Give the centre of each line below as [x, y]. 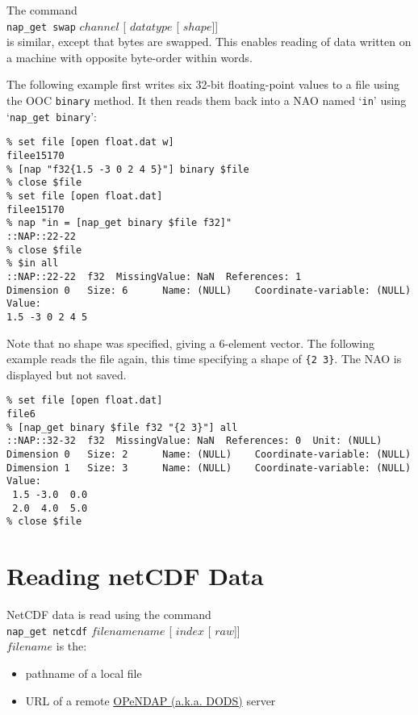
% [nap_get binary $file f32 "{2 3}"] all [122, 427]
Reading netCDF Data [135, 576]
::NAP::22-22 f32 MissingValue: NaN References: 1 [154, 276]
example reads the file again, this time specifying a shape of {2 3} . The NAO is [204, 359]
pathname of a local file [84, 673]
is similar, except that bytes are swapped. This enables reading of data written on [209, 42]
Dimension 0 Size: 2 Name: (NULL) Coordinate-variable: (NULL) [209, 454]
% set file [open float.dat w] [90, 142]
